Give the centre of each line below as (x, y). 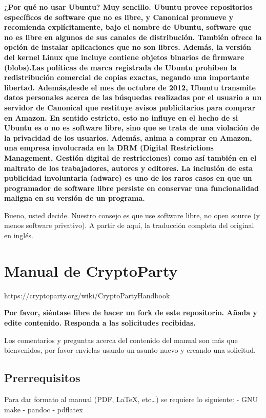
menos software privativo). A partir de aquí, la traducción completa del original (129, 225)
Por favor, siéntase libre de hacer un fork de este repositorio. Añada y (131, 312)
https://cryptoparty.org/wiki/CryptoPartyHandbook (87, 295)
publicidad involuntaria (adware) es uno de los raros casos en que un (128, 178)
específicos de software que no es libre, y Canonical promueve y (119, 17)
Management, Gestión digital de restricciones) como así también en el (130, 157)
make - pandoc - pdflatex (44, 409)
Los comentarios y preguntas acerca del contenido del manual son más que (121, 340)
